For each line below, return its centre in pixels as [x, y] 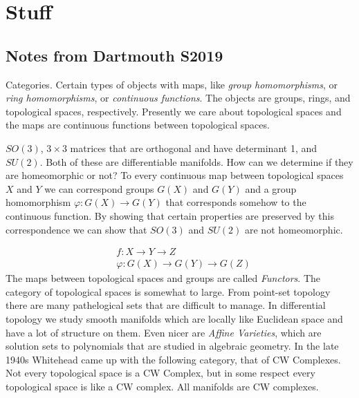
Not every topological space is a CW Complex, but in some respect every [160, 373]
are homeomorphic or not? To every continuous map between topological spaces [175, 175]
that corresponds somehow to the [236, 202]
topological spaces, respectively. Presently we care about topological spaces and [174, 111]
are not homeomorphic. [294, 229]
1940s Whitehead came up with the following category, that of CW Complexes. [173, 359]
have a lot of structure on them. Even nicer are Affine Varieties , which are [164, 332]
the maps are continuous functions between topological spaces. [138, 125]
